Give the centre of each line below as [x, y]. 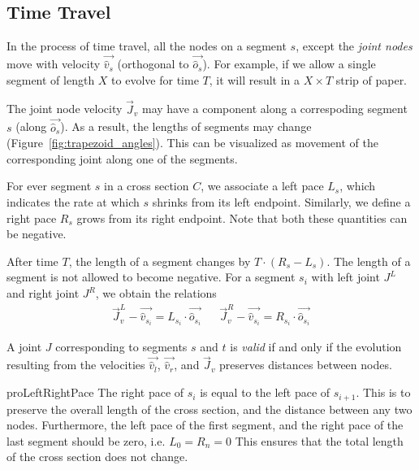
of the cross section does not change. [97, 457]
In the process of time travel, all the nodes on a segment [147, 46]
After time [32, 261]
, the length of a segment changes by [160, 261]
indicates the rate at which [73, 202]
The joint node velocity [65, 109]
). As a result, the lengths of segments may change [186, 126]
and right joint [43, 293]
